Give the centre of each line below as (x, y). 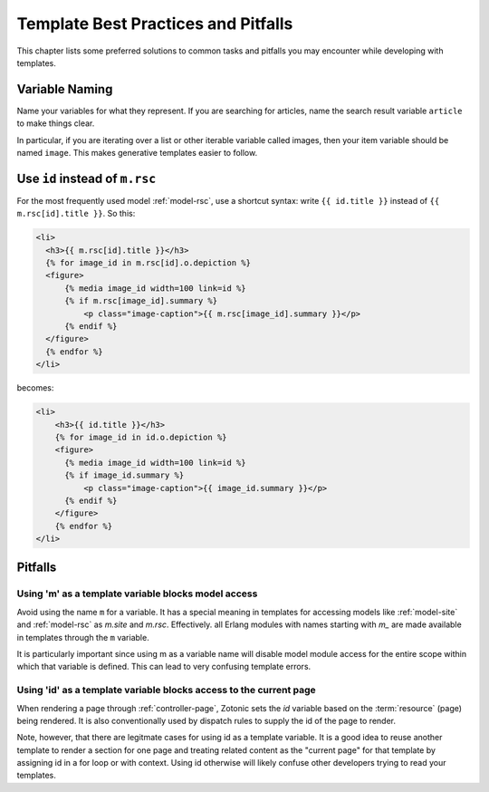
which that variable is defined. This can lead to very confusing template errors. (164, 667)
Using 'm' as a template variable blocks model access (137, 594)
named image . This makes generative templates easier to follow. (137, 153)
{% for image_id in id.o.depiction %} (141, 437)
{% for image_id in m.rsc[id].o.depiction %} (148, 263)
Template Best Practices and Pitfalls (155, 24)
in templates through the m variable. (83, 637)
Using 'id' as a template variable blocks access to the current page (166, 691)
